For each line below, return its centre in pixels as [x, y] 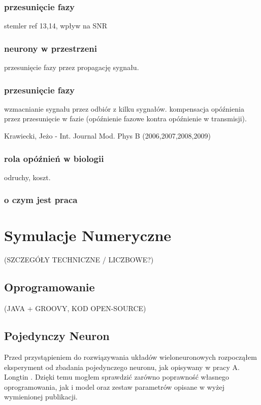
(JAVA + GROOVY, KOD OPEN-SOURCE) [75, 308]
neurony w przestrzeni [51, 48]
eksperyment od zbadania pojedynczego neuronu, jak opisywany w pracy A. [122, 367]
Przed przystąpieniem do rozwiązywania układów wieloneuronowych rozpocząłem [130, 357]
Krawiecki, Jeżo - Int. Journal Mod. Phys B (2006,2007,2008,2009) [107, 136]
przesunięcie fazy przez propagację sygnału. [72, 67]
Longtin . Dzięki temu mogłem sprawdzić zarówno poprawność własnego [117, 377]
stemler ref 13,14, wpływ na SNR [56, 26]
